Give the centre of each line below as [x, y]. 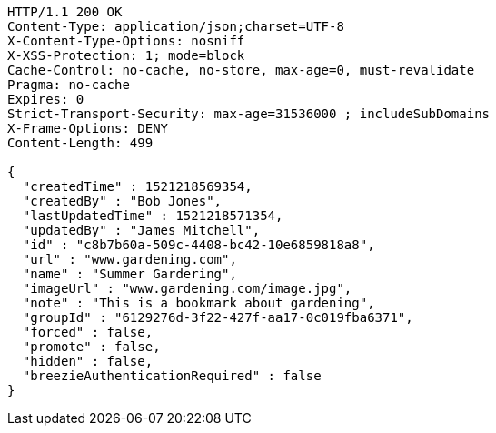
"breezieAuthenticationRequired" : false [172, 376]
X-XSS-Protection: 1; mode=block [126, 55]
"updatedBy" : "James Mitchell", [141, 230]
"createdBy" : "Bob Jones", [122, 201]
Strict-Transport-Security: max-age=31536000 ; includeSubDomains [249, 114]
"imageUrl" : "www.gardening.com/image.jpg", [187, 288]
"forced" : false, [88, 332]
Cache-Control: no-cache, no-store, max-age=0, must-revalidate [241, 70]
